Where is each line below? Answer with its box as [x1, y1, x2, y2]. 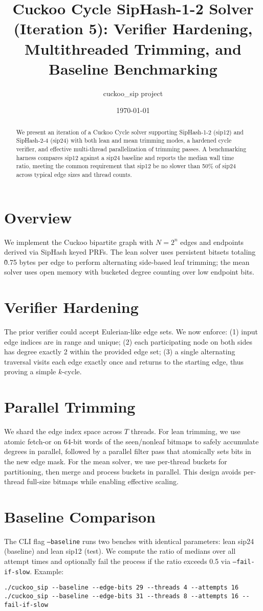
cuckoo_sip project [103, 87, 163, 98]
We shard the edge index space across [4, 426, 122, 437]
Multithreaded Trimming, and [25, 38, 242, 59]
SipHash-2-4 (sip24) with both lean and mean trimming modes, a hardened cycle [16, 136, 232, 145]
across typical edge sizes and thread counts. [16, 170, 132, 178]
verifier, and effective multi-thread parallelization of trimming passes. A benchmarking [16, 144, 247, 153]
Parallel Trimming [4, 396, 136, 417]
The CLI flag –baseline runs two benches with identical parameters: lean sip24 [4, 535, 254, 546]
